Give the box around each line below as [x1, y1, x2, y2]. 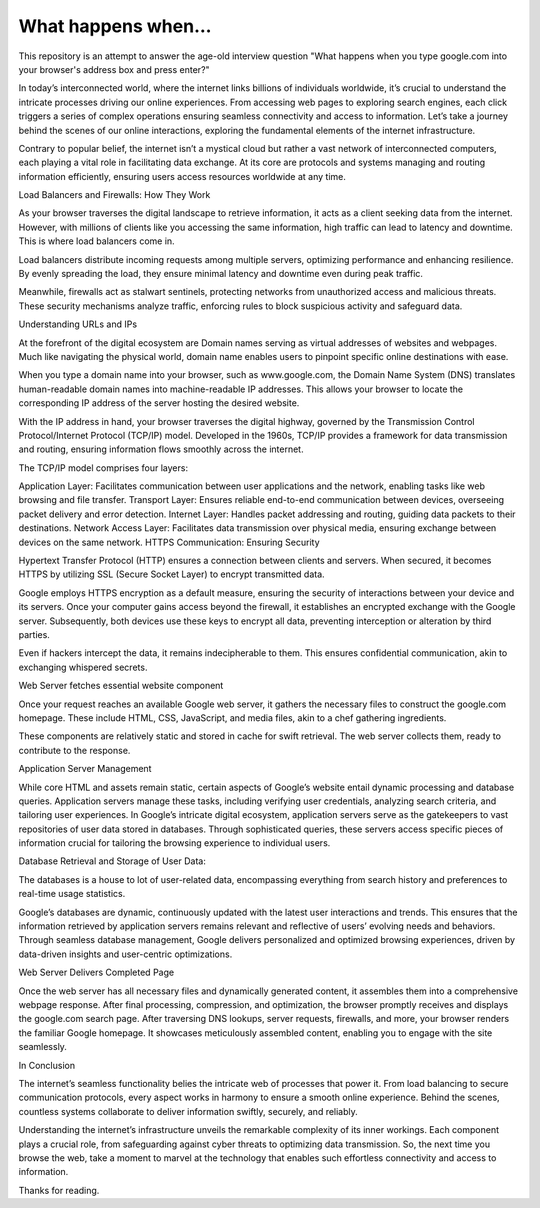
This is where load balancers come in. [18, 235, 175, 247]
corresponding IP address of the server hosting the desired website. [18, 397, 300, 409]
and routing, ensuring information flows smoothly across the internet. [18, 443, 304, 455]
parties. [18, 629, 50, 640]
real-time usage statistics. [18, 888, 126, 900]
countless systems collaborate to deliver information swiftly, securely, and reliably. [18, 1105, 359, 1117]
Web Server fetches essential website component [18, 680, 224, 692]
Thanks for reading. [18, 1184, 100, 1196]
